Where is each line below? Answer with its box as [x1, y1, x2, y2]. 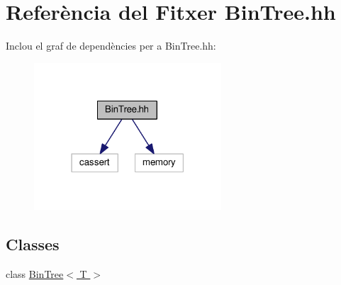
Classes [6, 233, 60, 255]
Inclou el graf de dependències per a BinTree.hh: [6, 38, 216, 53]
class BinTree [6, 267, 64, 281]
